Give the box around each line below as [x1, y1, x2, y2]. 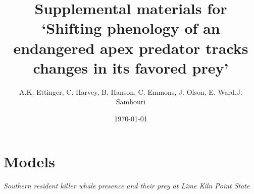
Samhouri [116, 96, 146, 107]
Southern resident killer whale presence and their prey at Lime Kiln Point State [4, 180, 250, 191]
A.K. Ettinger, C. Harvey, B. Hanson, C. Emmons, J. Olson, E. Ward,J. [19, 86, 242, 97]
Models [4, 151, 55, 172]
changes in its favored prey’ [33, 57, 229, 78]
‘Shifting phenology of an [41, 18, 220, 38]
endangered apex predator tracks [13, 37, 248, 58]
